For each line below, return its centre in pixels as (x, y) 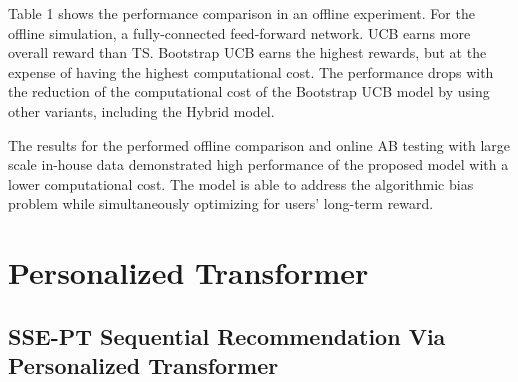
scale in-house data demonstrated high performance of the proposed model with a (258, 164)
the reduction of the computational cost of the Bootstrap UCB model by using (249, 91)
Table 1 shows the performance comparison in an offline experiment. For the (241, 13)
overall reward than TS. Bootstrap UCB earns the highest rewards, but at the (247, 52)
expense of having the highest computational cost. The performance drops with (251, 71)
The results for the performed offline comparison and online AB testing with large (259, 144)
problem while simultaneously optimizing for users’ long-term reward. (221, 203)
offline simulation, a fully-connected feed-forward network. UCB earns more (239, 32)
